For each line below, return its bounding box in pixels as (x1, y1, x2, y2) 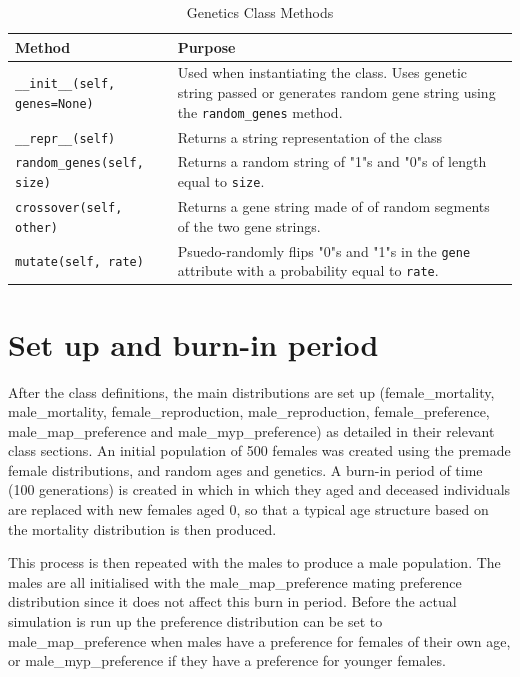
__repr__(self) (15, 131, 116, 146)
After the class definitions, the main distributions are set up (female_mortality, (8, 381, 495, 402)
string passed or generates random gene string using (177, 82, 496, 103)
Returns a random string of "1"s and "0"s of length (177, 151, 487, 172)
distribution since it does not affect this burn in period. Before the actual (8, 591, 457, 612)
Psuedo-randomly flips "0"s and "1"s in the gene (177, 240, 471, 261)
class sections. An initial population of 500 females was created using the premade (8, 440, 511, 461)
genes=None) (15, 96, 94, 111)
